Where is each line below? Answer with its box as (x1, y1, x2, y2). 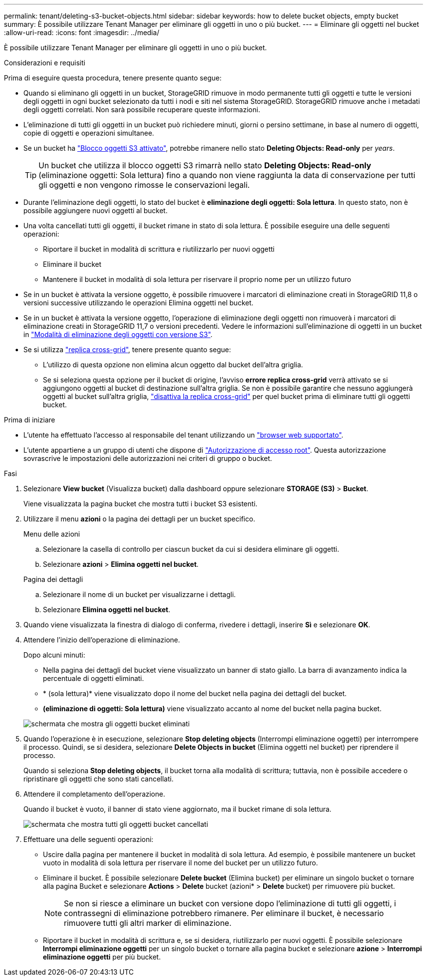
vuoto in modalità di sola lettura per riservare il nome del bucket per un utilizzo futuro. (43, 859, 318, 867)
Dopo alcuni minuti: (23, 651, 85, 659)
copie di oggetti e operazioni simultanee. (23, 129, 155, 137)
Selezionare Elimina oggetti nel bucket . (43, 605, 171, 614)
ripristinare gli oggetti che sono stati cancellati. (23, 775, 174, 783)
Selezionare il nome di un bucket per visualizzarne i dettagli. (43, 590, 236, 599)
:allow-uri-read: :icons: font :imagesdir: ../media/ (4, 28, 159, 37)
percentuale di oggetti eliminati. (43, 674, 144, 682)
